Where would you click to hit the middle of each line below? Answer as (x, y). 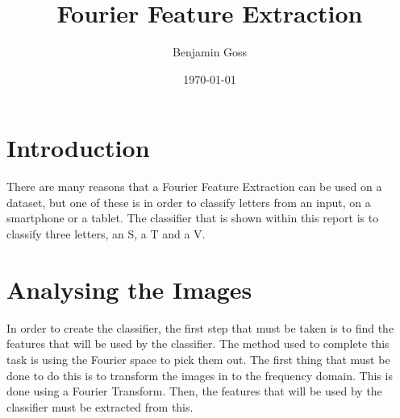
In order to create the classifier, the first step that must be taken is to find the (200, 327)
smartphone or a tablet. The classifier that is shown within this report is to (193, 218)
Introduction (78, 148)
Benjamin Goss (210, 52)
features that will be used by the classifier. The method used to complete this (198, 344)
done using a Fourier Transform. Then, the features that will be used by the (194, 391)
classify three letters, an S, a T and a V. (106, 234)
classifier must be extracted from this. (100, 406)
